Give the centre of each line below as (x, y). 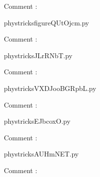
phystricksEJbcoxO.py (37, 121)
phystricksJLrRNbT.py (38, 55)
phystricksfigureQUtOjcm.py (47, 22)
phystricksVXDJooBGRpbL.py (50, 88)
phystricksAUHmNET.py (41, 154)
